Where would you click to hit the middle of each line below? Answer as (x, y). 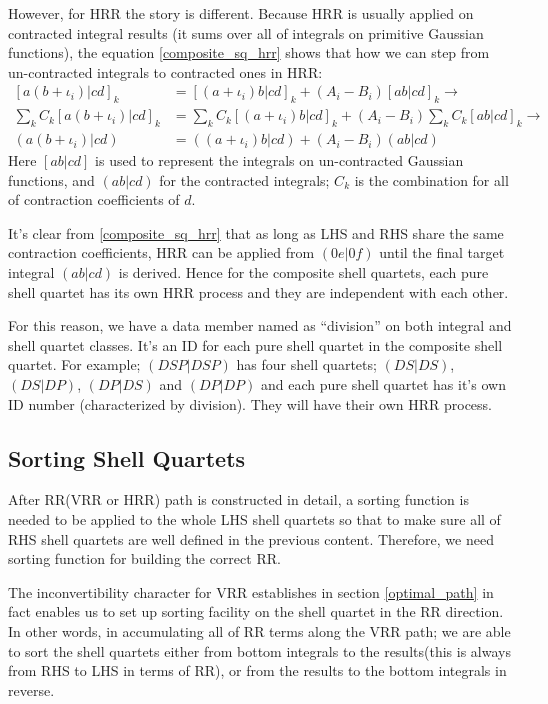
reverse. (31, 689)
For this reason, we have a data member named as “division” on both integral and (260, 325)
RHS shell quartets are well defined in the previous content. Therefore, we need (251, 538)
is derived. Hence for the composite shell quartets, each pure (303, 272)
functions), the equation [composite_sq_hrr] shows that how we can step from (249, 52)
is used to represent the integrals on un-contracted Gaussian (279, 160)
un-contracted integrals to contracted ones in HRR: (165, 71)
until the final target (442, 252)
